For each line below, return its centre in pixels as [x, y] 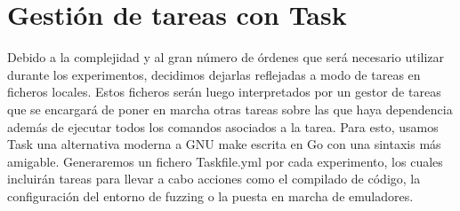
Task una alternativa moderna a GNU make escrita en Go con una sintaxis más [224, 144]
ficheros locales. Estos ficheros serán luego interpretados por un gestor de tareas [224, 92]
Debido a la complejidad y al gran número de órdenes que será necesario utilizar [226, 57]
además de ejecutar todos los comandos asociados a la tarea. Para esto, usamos [223, 126]
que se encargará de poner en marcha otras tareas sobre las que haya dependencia [230, 109]
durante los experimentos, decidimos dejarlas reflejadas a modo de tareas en [214, 74]
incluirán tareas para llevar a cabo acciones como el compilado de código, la [214, 179]
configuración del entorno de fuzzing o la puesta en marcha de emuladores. [210, 195]
